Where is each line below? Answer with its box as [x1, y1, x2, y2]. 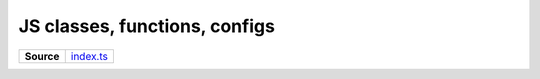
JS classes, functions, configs [18, 15, 275, 37]
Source [24, 49, 60, 63]
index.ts [70, 49, 109, 63]
